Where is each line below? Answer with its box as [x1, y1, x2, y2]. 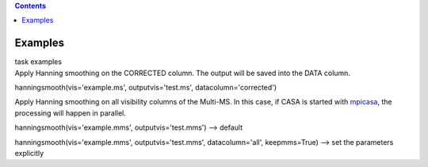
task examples [14, 57, 63, 66]
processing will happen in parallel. [14, 108, 127, 118]
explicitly [14, 149, 44, 158]
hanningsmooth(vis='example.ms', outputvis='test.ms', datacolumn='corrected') [14, 83, 277, 93]
